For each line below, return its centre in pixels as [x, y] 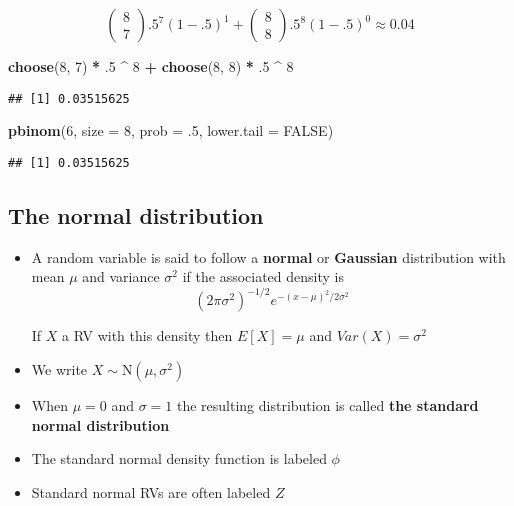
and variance [121, 276]
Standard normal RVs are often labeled [151, 491]
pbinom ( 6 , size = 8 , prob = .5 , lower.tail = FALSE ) [171, 130]
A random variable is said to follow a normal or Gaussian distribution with [268, 256]
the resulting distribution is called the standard [327, 404]
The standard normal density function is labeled [179, 458]
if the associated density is [263, 276]
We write [59, 368]
